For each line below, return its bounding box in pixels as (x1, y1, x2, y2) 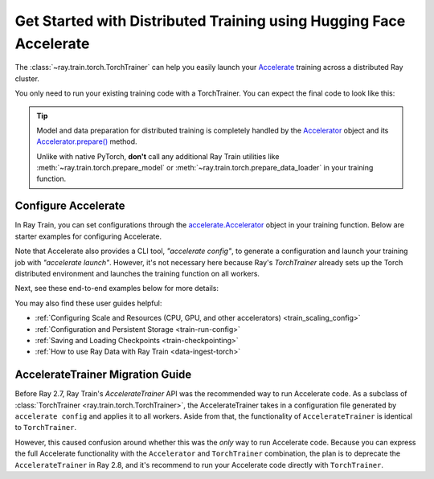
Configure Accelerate (14, 199, 125, 213)
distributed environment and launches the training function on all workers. (14, 268, 260, 278)
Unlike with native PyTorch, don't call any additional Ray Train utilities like (36, 151, 280, 161)
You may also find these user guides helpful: (14, 298, 162, 308)
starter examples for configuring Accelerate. (14, 231, 162, 241)
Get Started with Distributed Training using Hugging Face (14, 12, 406, 30)
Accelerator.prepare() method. (36, 137, 137, 146)
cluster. (14, 73, 40, 84)
